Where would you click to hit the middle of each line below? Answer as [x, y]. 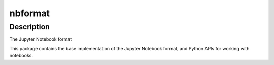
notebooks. [21, 56]
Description [30, 27]
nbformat [30, 13]
